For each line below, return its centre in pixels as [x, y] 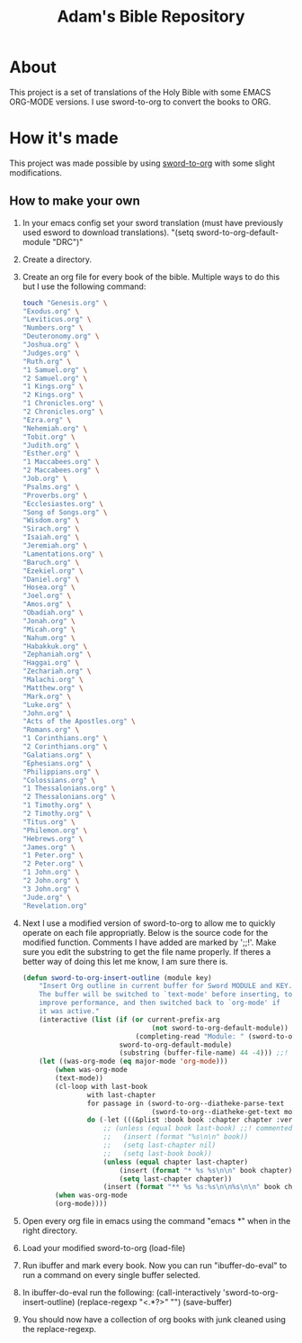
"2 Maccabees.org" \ [61, 470]
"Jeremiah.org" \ [55, 546]
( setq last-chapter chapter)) [176, 1179]
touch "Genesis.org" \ [65, 303]
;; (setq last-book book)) [158, 1153]
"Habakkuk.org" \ [55, 646]
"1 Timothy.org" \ [57, 805]
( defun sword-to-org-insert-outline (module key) [117, 978]
